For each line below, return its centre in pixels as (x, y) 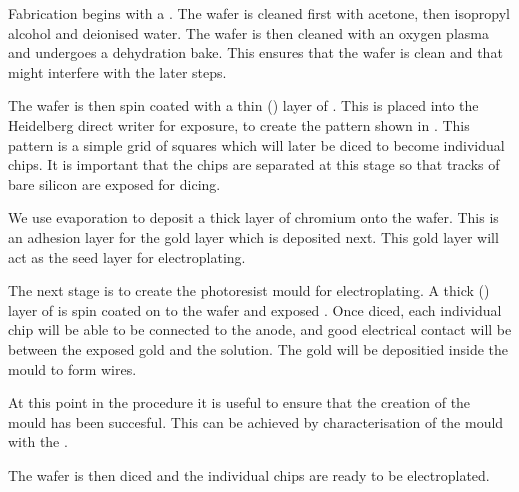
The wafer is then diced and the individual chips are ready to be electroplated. (249, 474)
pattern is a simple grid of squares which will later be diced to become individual (256, 144)
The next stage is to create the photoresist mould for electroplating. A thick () (249, 290)
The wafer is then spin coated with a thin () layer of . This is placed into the (243, 105)
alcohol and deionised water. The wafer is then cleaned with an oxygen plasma (248, 32)
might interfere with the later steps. (117, 71)
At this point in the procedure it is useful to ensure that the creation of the (239, 402)
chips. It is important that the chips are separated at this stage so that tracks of (254, 164)
